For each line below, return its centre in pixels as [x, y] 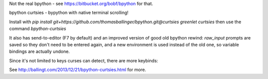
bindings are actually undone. [39, 51]
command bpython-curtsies [38, 29]
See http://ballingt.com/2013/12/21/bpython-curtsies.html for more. [78, 70]
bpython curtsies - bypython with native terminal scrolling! [69, 13]
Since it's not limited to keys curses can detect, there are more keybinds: [84, 60]
